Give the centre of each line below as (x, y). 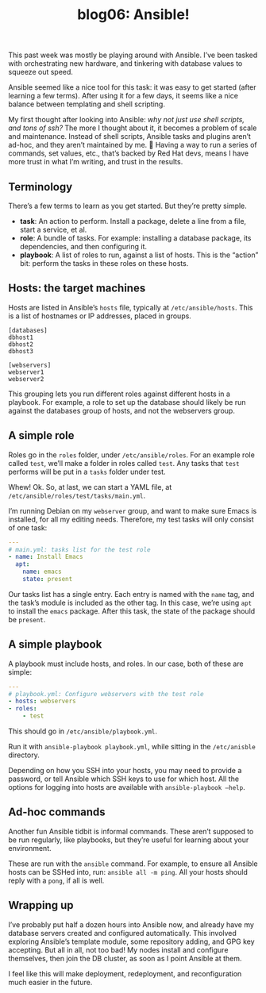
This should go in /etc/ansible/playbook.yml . (83, 731)
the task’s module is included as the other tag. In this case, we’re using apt (130, 602)
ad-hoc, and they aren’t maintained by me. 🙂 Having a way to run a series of (133, 145)
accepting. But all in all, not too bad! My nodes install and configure (118, 949)
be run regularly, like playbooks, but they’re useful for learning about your (129, 840)
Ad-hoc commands (57, 812)
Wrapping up (41, 905)
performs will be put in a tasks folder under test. (87, 471)
